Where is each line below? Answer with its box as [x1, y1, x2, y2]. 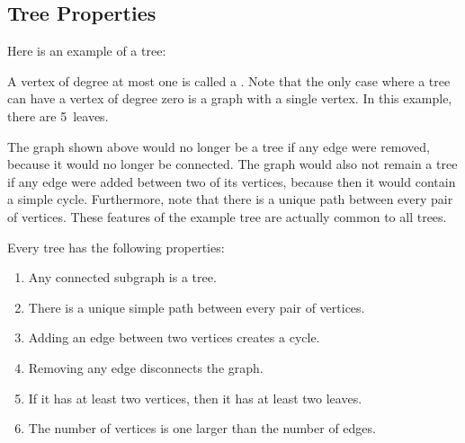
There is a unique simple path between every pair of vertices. [28, 297, 365, 316]
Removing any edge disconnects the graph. [28, 358, 264, 377]
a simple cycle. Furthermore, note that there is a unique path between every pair [7, 190, 453, 208]
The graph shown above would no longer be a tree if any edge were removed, [7, 137, 431, 155]
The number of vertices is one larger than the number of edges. [28, 419, 376, 438]
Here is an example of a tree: [7, 41, 166, 60]
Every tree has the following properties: [7, 237, 225, 256]
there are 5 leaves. [7, 106, 109, 125]
